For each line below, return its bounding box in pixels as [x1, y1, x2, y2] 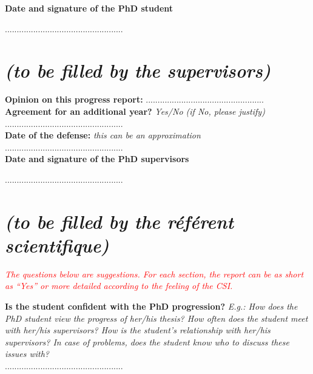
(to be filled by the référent [5, 208, 234, 234]
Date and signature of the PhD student [5, 2, 173, 14]
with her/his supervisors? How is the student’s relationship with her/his [5, 324, 271, 336]
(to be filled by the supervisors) [5, 58, 271, 83]
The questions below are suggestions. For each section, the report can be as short [5, 267, 304, 280]
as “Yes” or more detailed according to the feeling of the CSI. [5, 279, 233, 292]
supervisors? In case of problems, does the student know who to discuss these [5, 335, 289, 348]
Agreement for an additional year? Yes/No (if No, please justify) [5, 104, 265, 117]
